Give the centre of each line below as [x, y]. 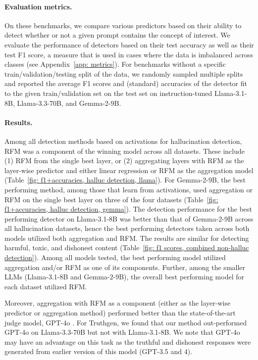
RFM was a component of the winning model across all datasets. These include [125, 151]
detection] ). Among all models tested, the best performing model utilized [115, 257]
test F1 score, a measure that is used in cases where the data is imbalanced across [129, 54]
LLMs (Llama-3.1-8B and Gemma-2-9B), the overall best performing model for [124, 277]
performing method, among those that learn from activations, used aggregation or [129, 189]
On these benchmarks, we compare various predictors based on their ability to [123, 25]
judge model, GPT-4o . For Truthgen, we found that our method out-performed [126, 322]
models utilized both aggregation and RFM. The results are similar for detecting [127, 238]
